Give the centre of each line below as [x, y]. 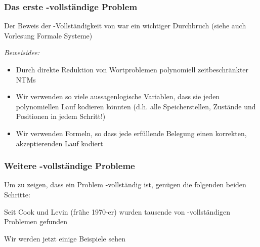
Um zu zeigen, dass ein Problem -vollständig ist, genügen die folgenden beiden [125, 184]
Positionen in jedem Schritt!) [61, 116]
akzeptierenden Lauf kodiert [59, 143]
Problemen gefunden [36, 221]
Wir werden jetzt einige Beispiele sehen [65, 238]
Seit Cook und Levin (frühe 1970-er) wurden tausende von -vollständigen [117, 211]
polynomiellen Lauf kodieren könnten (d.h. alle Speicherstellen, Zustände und [136, 106]
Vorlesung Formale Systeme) [48, 35]
